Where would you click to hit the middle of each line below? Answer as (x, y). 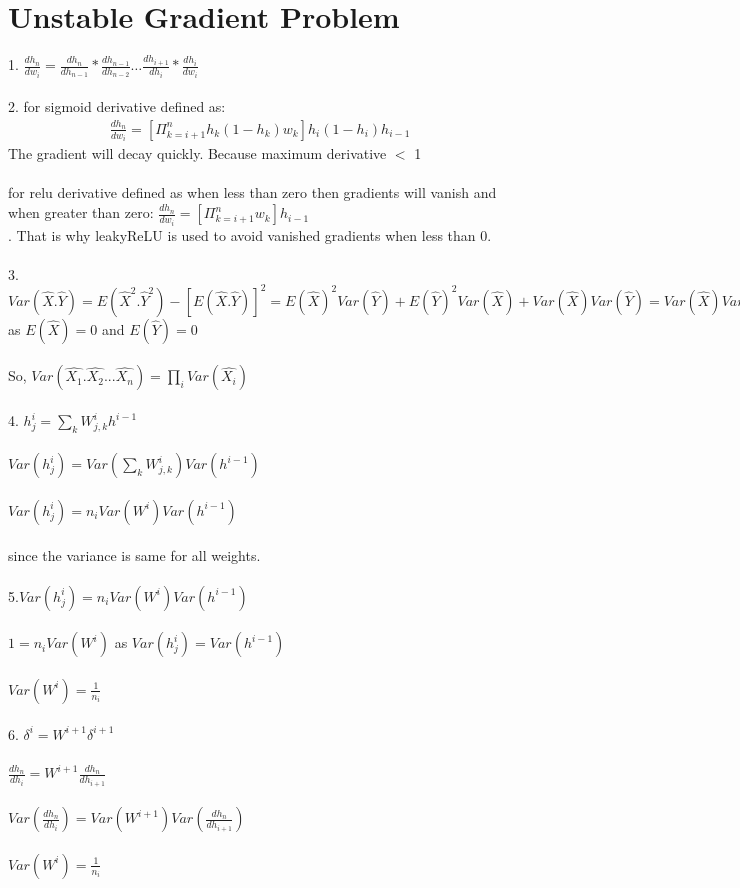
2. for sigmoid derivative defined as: (117, 106)
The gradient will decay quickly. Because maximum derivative (197, 153)
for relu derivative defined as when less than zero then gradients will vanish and (252, 192)
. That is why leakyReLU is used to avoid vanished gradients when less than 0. (250, 234)
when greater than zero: (81, 212)
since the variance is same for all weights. (134, 554)
